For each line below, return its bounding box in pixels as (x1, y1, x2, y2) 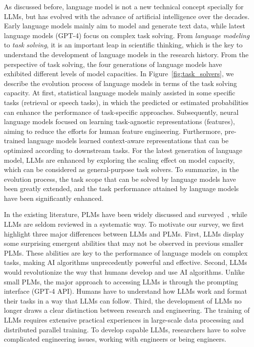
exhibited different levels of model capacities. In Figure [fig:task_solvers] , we (4, 68, 234, 79)
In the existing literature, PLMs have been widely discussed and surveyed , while (4, 209, 247, 219)
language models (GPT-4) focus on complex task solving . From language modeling (4, 30, 250, 40)
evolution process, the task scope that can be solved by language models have (4, 173, 236, 184)
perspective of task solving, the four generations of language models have (4, 59, 222, 69)
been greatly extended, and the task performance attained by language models (4, 183, 239, 194)
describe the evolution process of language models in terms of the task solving (4, 78, 237, 88)
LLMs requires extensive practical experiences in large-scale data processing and (4, 315, 244, 325)
